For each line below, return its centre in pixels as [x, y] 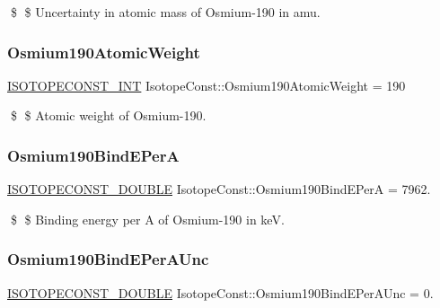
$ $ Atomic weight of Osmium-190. [108, 115]
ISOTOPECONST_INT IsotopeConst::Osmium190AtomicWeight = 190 [207, 85]
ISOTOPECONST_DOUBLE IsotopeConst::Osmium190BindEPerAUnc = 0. [220, 292]
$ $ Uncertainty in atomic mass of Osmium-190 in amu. [165, 12]
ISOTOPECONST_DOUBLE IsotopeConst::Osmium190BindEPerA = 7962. [219, 189]
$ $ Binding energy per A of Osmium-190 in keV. [147, 219]
